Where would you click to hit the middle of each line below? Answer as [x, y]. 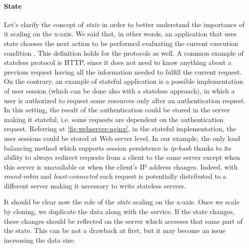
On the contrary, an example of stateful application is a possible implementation [124, 81]
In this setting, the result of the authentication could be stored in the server [117, 110]
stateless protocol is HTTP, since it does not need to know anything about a [118, 62]
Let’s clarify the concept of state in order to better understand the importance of [124, 24]
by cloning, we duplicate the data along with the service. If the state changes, [119, 211]
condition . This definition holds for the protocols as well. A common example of [124, 53]
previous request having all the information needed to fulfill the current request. [123, 71]
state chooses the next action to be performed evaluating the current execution [121, 43]
